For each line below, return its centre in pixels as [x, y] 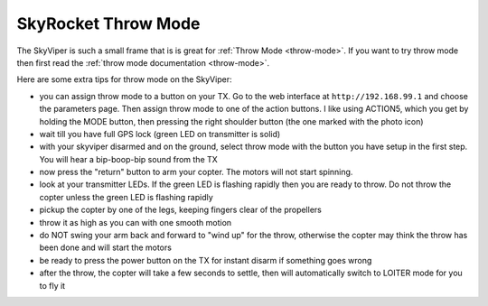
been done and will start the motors [105, 247]
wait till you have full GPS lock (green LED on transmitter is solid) [160, 134]
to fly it [52, 285]
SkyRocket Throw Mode [108, 23]
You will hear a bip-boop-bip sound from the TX [129, 159]
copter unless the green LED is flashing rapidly [127, 197]
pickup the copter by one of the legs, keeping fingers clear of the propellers [181, 210]
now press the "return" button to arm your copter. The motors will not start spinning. [196, 172]
